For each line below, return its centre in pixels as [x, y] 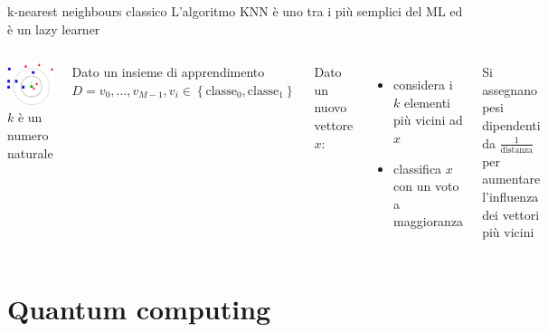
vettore [334, 124]
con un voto [426, 186]
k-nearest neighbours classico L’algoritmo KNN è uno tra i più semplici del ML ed [235, 11]
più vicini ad [428, 120]
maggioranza [429, 221]
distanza [517, 150]
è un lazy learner [54, 28]
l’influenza [510, 197]
